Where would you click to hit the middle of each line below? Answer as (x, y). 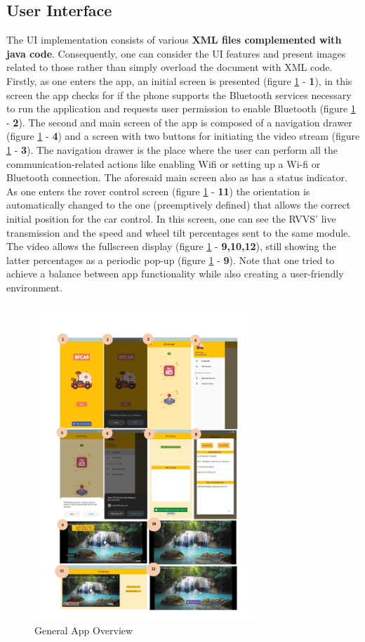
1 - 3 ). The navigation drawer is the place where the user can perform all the (172, 149)
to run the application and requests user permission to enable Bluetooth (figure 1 (181, 109)
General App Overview (84, 630)
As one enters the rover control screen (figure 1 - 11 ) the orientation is (158, 191)
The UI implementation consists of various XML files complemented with (174, 40)
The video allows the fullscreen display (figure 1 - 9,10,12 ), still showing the (171, 246)
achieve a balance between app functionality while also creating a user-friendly (175, 274)
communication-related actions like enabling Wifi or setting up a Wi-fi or (164, 163)
